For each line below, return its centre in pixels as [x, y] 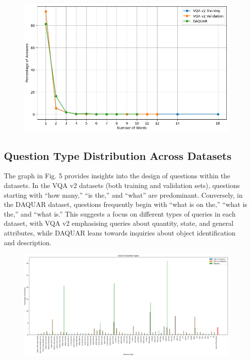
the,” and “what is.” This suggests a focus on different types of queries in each [120, 213]
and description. [28, 242]
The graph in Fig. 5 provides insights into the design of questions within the [117, 176]
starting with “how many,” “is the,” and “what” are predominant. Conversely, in [123, 195]
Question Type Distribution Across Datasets [118, 155]
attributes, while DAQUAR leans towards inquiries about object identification [120, 233]
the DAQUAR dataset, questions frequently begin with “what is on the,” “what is [126, 204]
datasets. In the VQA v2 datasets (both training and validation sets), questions [122, 185]
